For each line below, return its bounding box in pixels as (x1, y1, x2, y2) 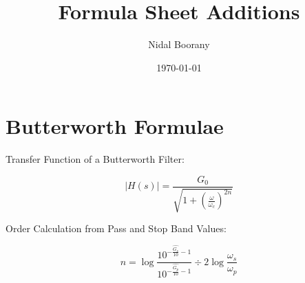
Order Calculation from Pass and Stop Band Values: (6, 221, 227, 236)
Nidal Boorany (148, 37, 210, 52)
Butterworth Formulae (6, 112, 224, 140)
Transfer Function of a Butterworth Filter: (6, 152, 185, 166)
